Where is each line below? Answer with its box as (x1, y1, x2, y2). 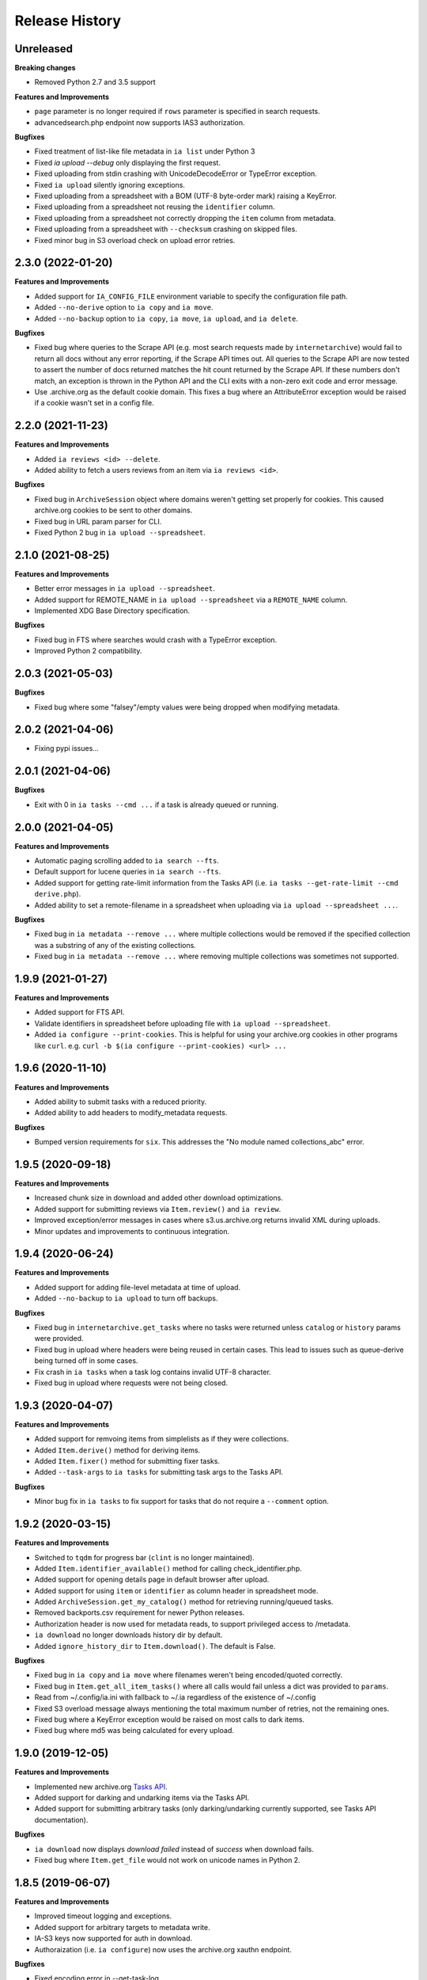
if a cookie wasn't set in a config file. (34, 398, 154, 408)
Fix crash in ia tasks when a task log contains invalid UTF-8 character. (34, 1367, 272, 1376)
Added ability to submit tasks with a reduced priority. (34, 1097, 207, 1106)
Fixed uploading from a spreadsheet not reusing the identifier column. (34, 202, 275, 211)
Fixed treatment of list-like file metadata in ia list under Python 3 (34, 147, 255, 156)
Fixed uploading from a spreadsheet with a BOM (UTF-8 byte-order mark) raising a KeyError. (34, 191, 338, 200)
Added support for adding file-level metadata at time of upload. (34, 1282, 241, 1292)
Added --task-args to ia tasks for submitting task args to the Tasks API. (34, 1468, 284, 1477)
